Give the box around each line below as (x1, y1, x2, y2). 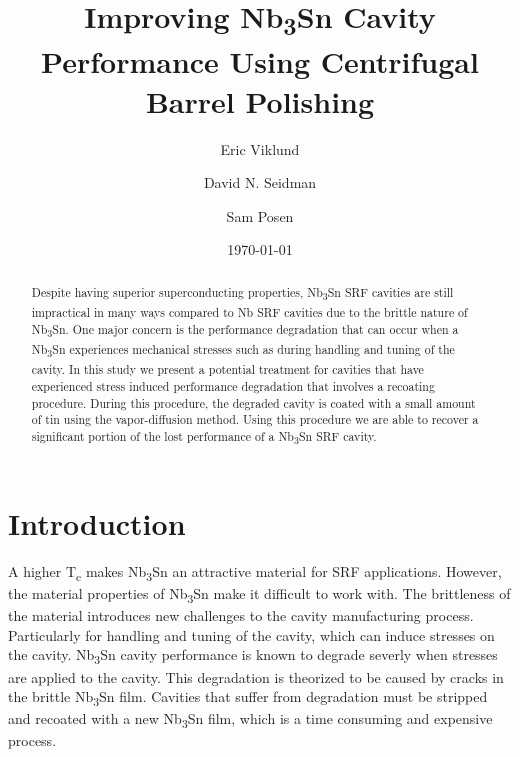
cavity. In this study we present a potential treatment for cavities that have (31, 361, 424, 378)
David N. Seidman (203, 172, 317, 193)
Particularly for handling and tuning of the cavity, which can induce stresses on (8, 624, 495, 645)
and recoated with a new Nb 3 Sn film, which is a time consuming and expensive (8, 708, 493, 732)
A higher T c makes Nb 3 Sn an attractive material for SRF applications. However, (8, 561, 502, 584)
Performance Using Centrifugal (41, 41, 479, 82)
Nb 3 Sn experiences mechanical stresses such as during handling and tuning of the (31, 340, 455, 361)
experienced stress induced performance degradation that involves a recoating (31, 377, 435, 394)
